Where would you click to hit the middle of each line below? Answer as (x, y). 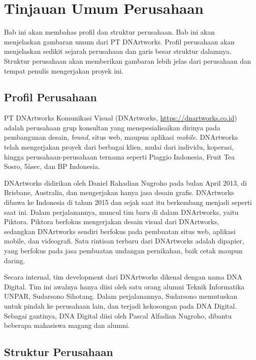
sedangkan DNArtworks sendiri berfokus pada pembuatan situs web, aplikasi (120, 231)
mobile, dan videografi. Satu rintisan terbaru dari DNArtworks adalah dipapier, (124, 241)
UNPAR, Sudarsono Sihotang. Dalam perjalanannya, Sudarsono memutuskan (121, 296)
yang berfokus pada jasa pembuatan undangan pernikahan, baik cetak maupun (123, 251)
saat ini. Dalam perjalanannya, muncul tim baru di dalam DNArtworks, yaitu (121, 212)
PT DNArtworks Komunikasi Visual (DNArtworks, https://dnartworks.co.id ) (121, 118)
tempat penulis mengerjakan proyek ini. (64, 70)
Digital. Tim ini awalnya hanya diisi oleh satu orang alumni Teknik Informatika (124, 286)
